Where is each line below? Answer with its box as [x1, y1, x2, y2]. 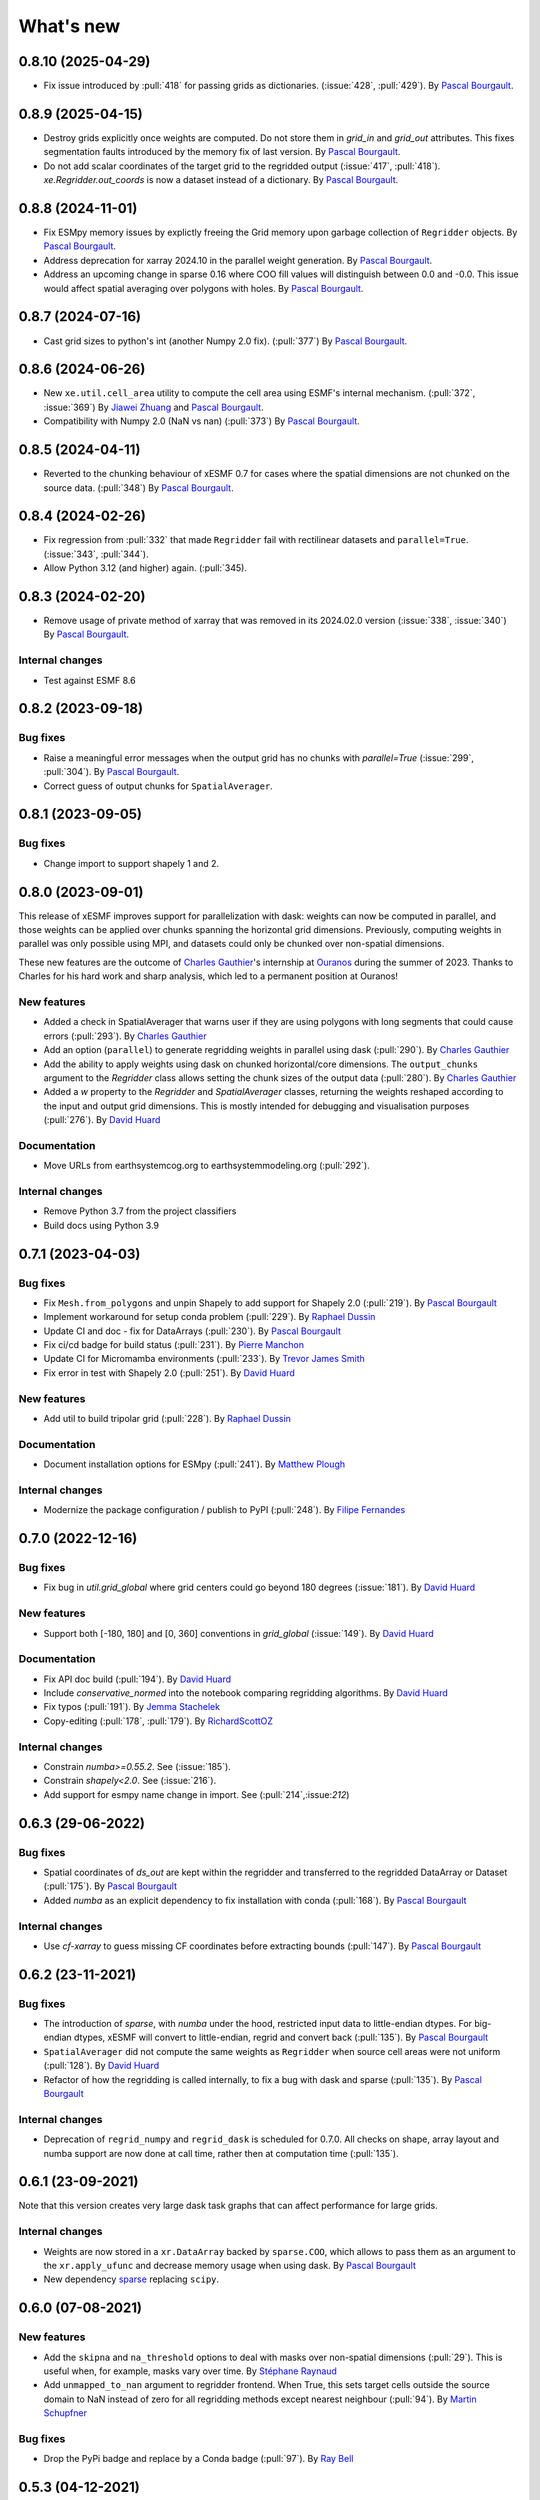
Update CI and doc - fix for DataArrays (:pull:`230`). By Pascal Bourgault [43, 1325, 342, 1337]
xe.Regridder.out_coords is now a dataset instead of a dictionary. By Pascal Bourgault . [43, 174, 399, 186]
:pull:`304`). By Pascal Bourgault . [43, 766, 180, 778]
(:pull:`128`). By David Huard [43, 2060, 160, 2072]
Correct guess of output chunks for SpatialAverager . [43, 780, 274, 792]
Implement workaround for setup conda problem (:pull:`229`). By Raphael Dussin [43, 1311, 376, 1323]
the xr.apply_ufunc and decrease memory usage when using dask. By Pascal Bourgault [43, 2259, 417, 2271]
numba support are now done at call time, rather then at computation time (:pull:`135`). [43, 2147, 399, 2159]
